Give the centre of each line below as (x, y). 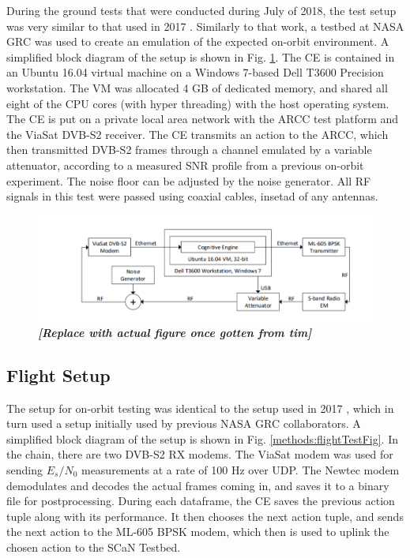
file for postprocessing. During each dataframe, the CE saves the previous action (201, 501)
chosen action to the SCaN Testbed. (94, 547)
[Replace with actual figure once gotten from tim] (175, 332)
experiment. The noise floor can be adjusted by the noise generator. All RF (189, 180)
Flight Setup (58, 374)
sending (24, 470)
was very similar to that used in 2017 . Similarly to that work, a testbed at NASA (205, 26)
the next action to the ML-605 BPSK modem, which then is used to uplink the (198, 532)
